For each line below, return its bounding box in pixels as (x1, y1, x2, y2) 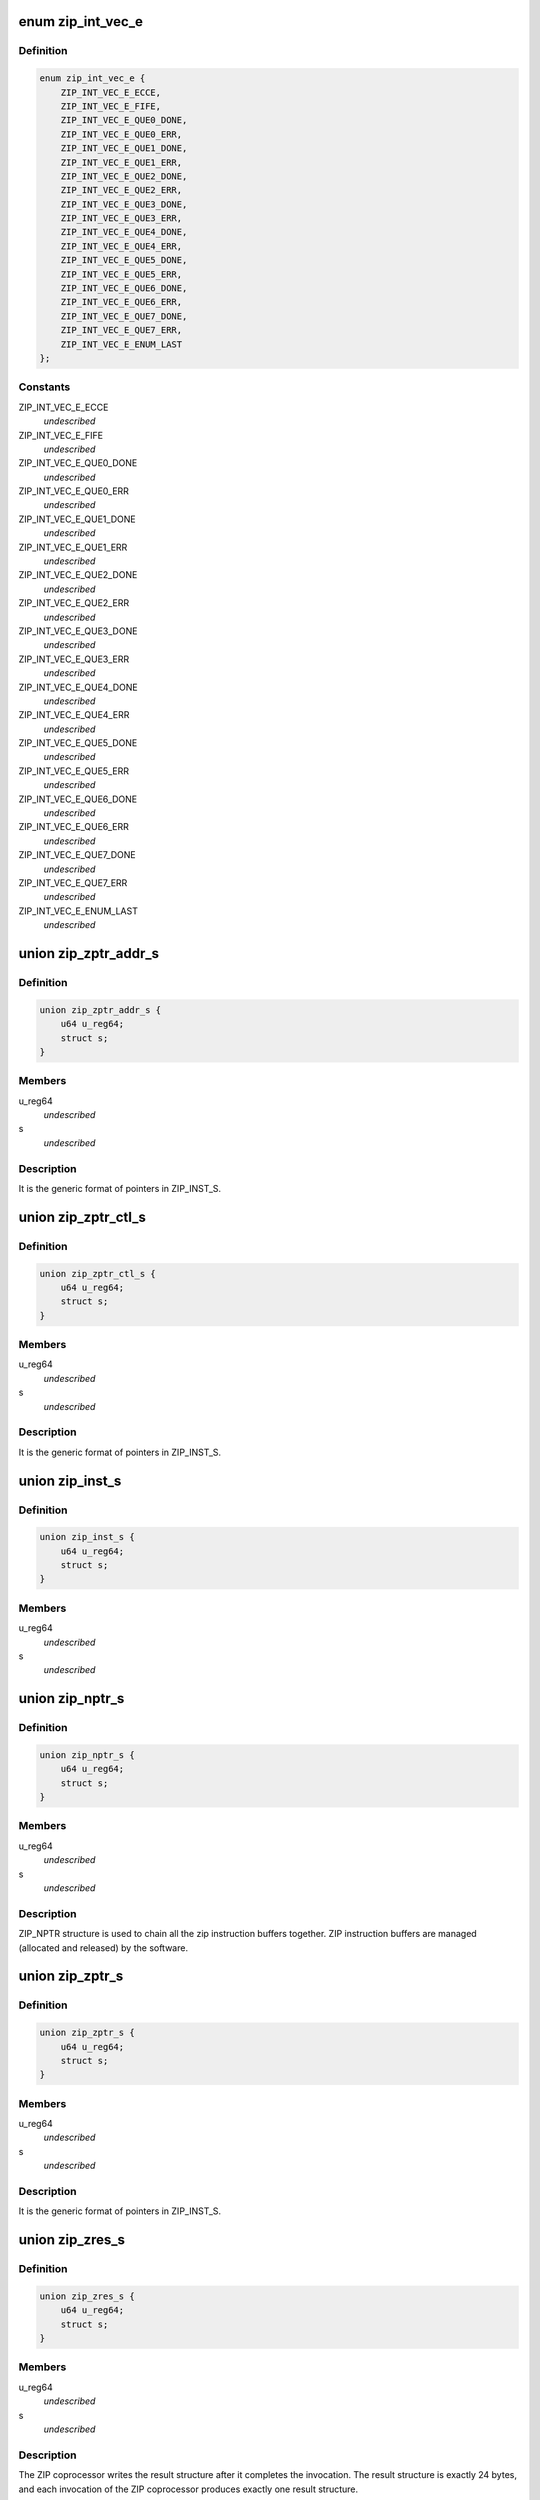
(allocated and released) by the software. (18, 1941, 189, 1954)
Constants (18, 380, 71, 394)
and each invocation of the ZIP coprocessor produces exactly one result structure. (18, 2483, 359, 2495)
